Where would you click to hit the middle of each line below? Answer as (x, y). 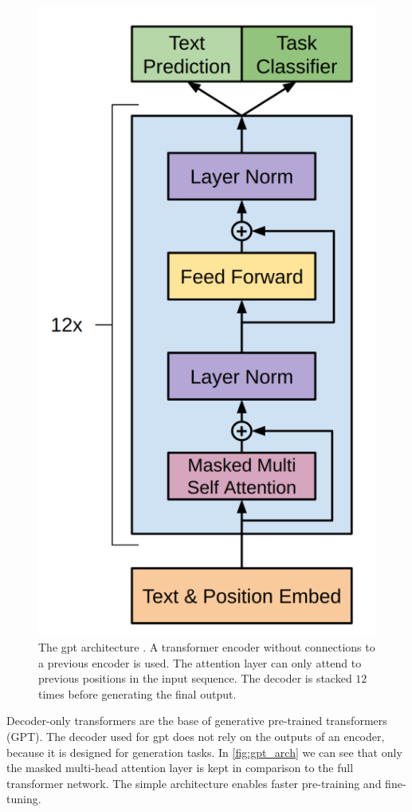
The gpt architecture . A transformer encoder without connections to (207, 646)
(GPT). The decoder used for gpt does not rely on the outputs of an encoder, (196, 736)
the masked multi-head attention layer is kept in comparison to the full (180, 768)
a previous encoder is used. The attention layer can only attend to (200, 662)
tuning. (24, 799)
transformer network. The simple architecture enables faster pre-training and (194, 783)
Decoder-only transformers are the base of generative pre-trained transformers (197, 721)
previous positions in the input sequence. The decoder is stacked (195, 678)
